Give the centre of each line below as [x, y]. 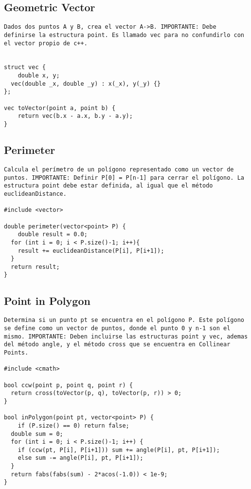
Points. [16, 352]
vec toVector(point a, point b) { [60, 108]
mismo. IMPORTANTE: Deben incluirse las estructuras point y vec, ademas [126, 336]
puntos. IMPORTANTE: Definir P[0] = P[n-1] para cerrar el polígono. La [124, 178]
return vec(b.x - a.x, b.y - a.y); [75, 116]
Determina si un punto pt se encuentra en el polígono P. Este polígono [124, 320]
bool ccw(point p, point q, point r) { [68, 385]
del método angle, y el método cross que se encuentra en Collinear [117, 345]
